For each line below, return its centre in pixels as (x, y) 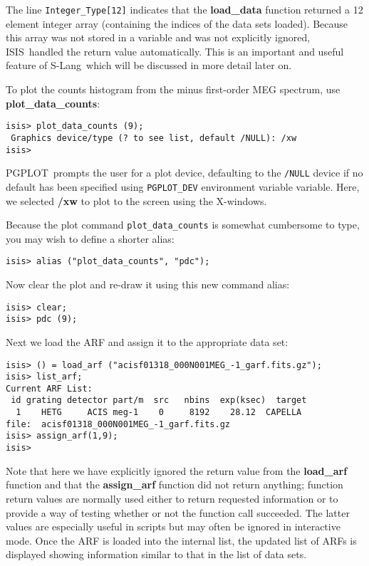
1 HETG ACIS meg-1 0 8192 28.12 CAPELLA (159, 413)
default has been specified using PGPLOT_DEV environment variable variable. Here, (183, 186)
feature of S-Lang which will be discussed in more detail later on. (149, 65)
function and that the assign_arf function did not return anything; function (175, 484)
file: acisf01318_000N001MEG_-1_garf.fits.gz (118, 424)
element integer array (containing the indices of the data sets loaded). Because (177, 23)
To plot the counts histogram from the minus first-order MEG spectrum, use (173, 89)
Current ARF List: (49, 388)
